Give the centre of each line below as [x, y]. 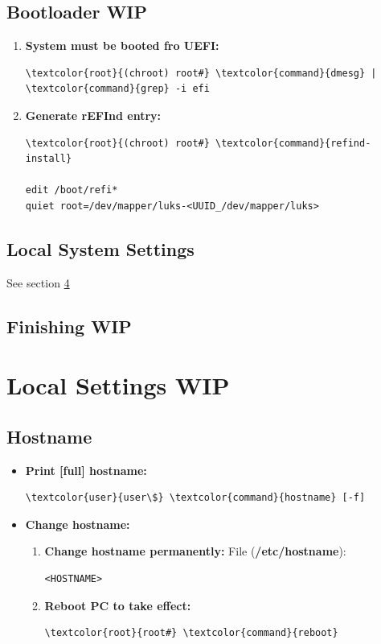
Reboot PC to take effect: [118, 605]
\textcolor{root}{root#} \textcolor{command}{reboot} [191, 633]
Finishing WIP [69, 326]
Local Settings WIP [118, 385]
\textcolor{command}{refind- [293, 143]
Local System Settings [100, 248]
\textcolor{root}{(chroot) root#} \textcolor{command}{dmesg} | [201, 73]
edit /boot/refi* [72, 190]
